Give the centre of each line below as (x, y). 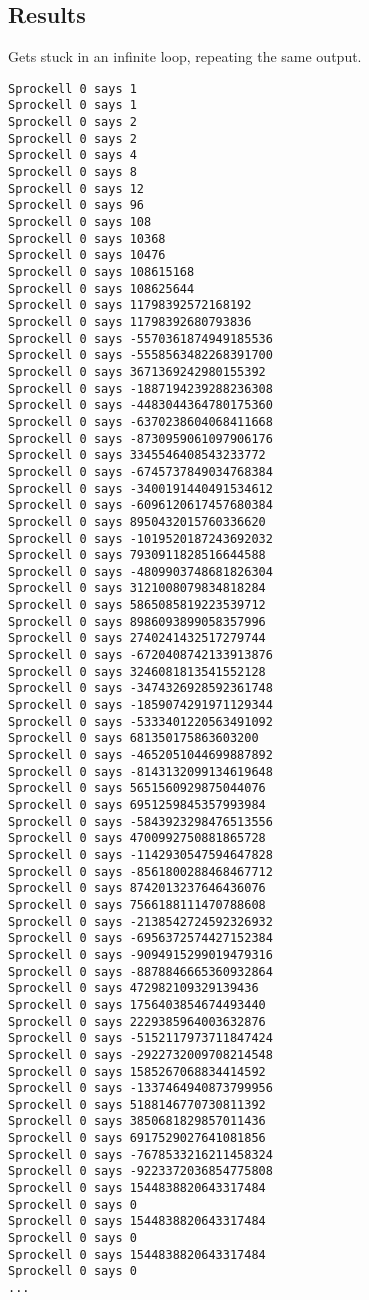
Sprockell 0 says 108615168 (101, 272)
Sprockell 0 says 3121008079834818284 (137, 588)
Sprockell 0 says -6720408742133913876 (140, 655)
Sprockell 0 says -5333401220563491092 (140, 721)
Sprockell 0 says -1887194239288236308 (140, 388)
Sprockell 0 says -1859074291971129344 (140, 705)
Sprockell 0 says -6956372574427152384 (140, 938)
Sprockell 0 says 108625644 (101, 288)
